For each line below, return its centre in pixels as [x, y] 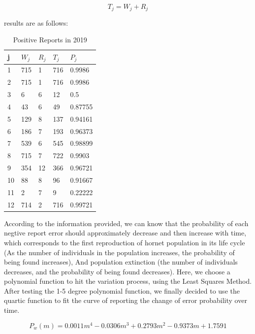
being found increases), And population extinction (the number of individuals [121, 262]
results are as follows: [36, 23]
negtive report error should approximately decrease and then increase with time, [125, 233]
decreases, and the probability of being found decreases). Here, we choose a [117, 271]
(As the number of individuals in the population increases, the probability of [119, 252]
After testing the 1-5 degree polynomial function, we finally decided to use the [122, 290]
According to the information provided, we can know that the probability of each [126, 223]
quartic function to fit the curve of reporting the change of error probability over [126, 300]
